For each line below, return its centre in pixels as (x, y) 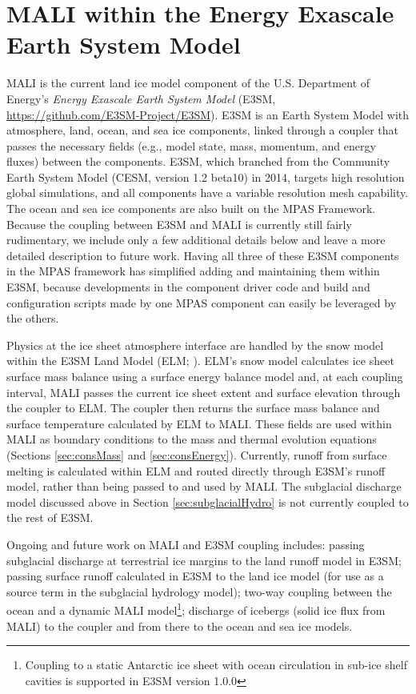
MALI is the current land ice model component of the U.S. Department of (188, 83)
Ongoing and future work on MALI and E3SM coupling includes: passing (186, 544)
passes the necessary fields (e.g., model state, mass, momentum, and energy (191, 145)
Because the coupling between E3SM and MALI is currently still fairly (179, 224)
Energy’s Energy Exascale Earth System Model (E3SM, (141, 98)
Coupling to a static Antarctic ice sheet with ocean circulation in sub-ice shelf (216, 665)
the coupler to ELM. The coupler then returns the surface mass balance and (193, 408)
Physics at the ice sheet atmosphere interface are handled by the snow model (195, 345)
